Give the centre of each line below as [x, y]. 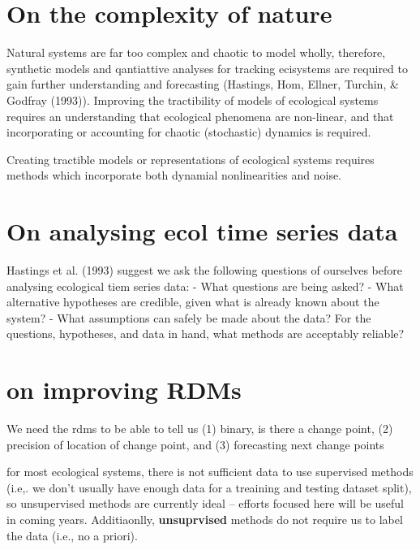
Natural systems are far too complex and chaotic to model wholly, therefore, [196, 52]
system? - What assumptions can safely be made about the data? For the [189, 317]
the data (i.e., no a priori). [72, 535]
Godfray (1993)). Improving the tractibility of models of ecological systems [193, 100]
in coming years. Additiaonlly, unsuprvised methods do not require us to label [205, 520]
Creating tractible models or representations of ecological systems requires [191, 159]
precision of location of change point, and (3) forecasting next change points [195, 444]
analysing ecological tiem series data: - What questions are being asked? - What [205, 286]
